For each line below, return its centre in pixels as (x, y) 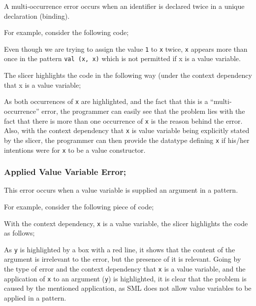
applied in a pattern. (35, 297)
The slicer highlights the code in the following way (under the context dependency (128, 75)
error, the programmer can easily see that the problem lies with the (143, 111)
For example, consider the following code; (66, 32)
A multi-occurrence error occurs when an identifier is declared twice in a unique (124, 6)
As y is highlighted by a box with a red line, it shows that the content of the (120, 249)
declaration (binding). (37, 16)
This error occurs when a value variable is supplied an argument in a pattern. (121, 190)
